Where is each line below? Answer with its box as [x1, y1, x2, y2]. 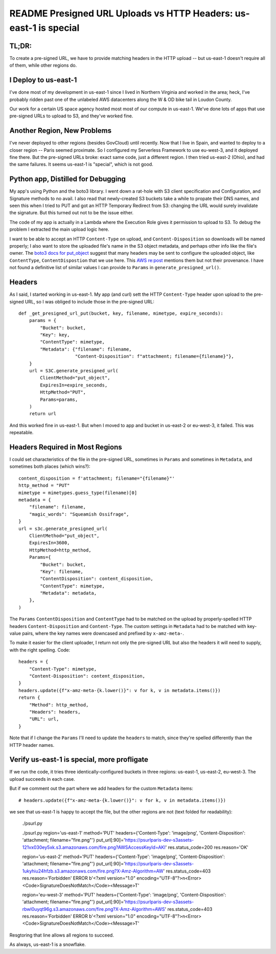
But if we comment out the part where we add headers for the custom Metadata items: [9, 785, 194, 791]
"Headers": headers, [29, 709, 81, 715]
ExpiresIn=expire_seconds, [40, 382, 108, 388]
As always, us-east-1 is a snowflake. [9, 941, 86, 948]
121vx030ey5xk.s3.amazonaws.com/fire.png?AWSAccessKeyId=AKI [22, 844, 166, 850]
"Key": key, [40, 332, 70, 338]
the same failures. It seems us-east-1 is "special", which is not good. [9, 161, 153, 168]
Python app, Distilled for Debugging [9, 175, 126, 184]
